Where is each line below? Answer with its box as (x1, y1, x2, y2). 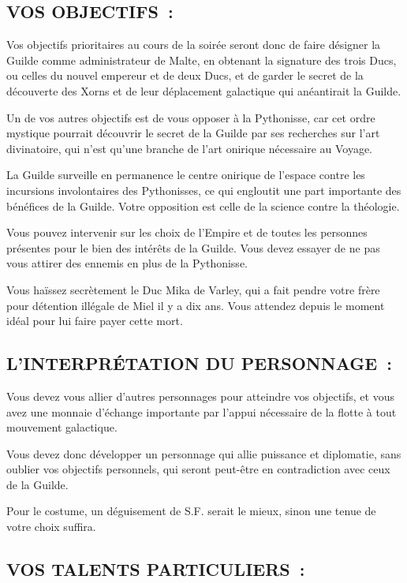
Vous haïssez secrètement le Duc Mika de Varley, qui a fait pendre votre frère (6, 281, 380, 297)
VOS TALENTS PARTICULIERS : (6, 557, 305, 581)
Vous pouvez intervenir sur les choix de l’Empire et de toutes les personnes (6, 224, 368, 241)
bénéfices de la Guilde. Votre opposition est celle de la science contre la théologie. (6, 197, 400, 214)
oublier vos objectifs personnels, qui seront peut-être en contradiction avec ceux (6, 461, 390, 477)
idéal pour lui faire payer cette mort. (6, 312, 183, 329)
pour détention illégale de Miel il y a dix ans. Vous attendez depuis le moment (6, 297, 385, 313)
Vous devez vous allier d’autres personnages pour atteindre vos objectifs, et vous (6, 387, 394, 404)
